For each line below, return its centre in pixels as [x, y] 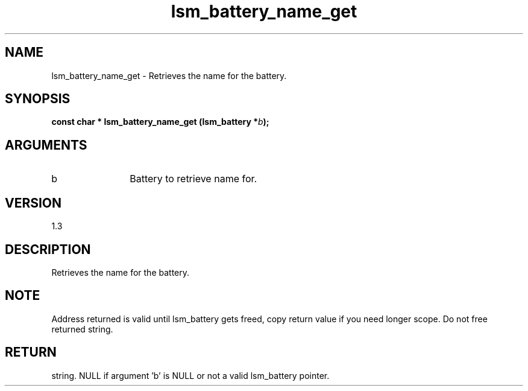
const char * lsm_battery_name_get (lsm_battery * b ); [160, 122]
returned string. [82, 329]
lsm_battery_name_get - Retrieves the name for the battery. [169, 75]
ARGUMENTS [46, 145]
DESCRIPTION [48, 249]
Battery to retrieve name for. [193, 179]
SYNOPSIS [38, 99]
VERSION [33, 203]
